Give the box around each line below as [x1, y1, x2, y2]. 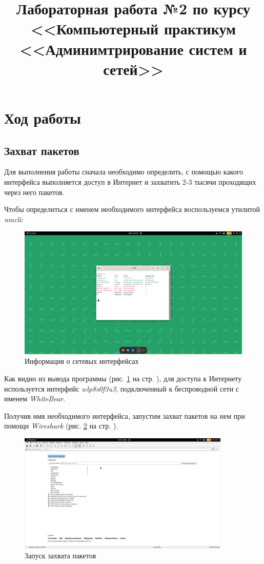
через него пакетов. [4, 186, 65, 197]
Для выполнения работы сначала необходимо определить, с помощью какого [4, 166, 243, 177]
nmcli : [4, 213, 24, 224]
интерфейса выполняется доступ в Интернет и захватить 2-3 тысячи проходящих [4, 176, 256, 187]
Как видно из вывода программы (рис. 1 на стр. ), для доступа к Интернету [4, 373, 242, 383]
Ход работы [4, 107, 81, 128]
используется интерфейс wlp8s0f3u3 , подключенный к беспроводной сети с [4, 383, 239, 394]
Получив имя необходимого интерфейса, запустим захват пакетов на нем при [4, 410, 245, 421]
